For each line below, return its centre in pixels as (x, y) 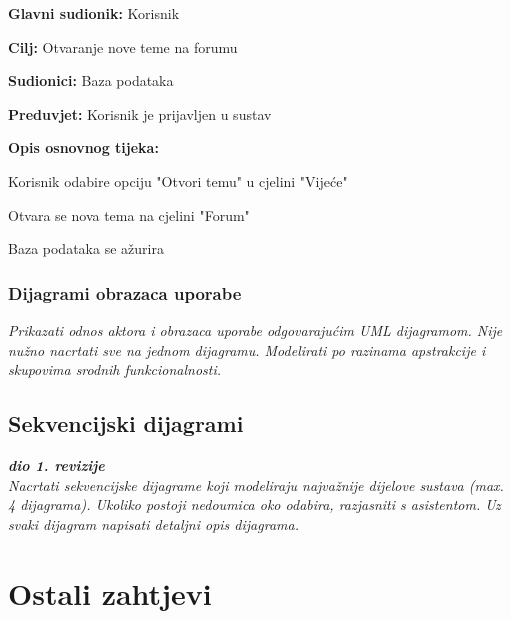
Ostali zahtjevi (110, 592)
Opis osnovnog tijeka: (83, 147)
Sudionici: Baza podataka (91, 80)
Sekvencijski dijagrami (126, 423)
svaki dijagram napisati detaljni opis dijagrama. (153, 523)
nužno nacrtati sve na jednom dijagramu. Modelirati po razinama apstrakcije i (247, 349)
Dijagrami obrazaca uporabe (125, 292)
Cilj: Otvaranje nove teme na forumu (123, 46)
